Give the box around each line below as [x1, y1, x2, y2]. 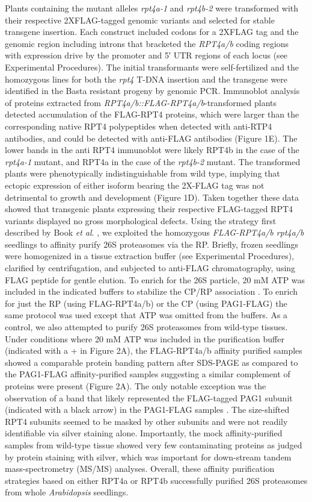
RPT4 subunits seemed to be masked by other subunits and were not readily [5, 415, 288, 427]
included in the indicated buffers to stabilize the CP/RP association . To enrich [5, 285, 298, 298]
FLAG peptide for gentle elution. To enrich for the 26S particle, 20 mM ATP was [5, 273, 305, 286]
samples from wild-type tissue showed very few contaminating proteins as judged [5, 438, 302, 451]
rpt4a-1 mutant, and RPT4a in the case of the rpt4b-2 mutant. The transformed [5, 155, 301, 168]
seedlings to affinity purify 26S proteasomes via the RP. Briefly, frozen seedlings [5, 237, 299, 250]
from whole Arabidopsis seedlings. [5, 486, 129, 498]
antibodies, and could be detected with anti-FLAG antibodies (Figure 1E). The [5, 131, 298, 144]
